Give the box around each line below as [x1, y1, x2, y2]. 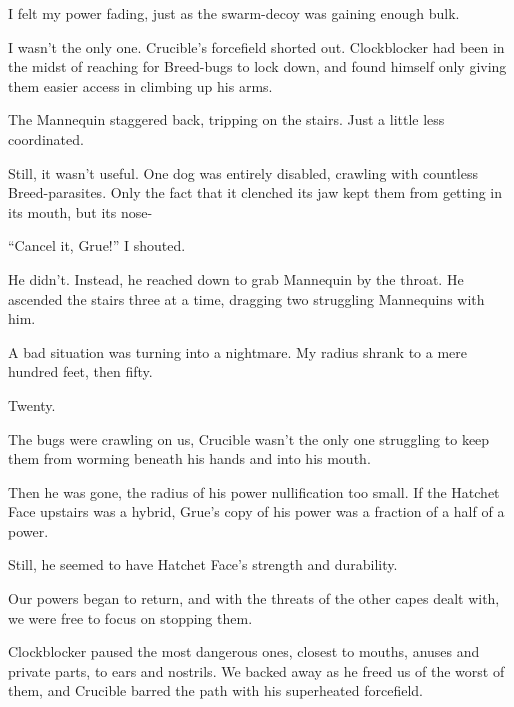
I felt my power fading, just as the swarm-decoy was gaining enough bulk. [8, 3, 460, 23]
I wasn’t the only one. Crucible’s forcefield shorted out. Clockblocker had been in [8, 36, 505, 57]
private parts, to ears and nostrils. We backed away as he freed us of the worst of [8, 660, 505, 681]
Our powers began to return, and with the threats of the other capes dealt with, [8, 588, 500, 609]
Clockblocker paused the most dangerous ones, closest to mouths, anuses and [8, 641, 480, 662]
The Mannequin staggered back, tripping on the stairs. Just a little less [8, 109, 445, 130]
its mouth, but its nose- [8, 201, 153, 222]
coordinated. [8, 128, 84, 149]
